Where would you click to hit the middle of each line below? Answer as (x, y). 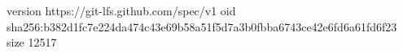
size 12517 (32, 42)
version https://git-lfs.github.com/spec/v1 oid (121, 10)
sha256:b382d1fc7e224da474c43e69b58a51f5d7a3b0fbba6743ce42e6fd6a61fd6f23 (202, 26)
